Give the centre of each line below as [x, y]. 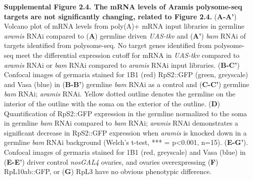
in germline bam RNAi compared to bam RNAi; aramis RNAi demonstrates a [121, 123]
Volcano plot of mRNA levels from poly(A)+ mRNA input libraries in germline [124, 26]
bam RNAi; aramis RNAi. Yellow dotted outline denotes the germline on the [120, 94]
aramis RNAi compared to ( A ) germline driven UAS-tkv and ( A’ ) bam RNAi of [125, 35]
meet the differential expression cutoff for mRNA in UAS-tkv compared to [127, 55]
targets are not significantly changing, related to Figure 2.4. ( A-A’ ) [120, 16]
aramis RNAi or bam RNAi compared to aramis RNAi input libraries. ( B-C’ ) [122, 65]
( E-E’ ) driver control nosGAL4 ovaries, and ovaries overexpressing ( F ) [111, 161]
